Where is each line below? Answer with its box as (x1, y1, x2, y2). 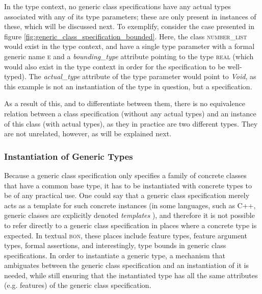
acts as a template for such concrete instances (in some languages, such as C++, (4, 200, 256, 210)
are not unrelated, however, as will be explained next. (4, 128, 172, 139)
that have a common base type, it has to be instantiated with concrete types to (4, 180, 252, 190)
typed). (4, 71, 27, 82)
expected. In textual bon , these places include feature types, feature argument (4, 230, 247, 240)
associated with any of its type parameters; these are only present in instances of (4, 11, 256, 21)
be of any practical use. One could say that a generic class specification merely (4, 190, 250, 201)
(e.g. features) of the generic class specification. (4, 280, 151, 290)
